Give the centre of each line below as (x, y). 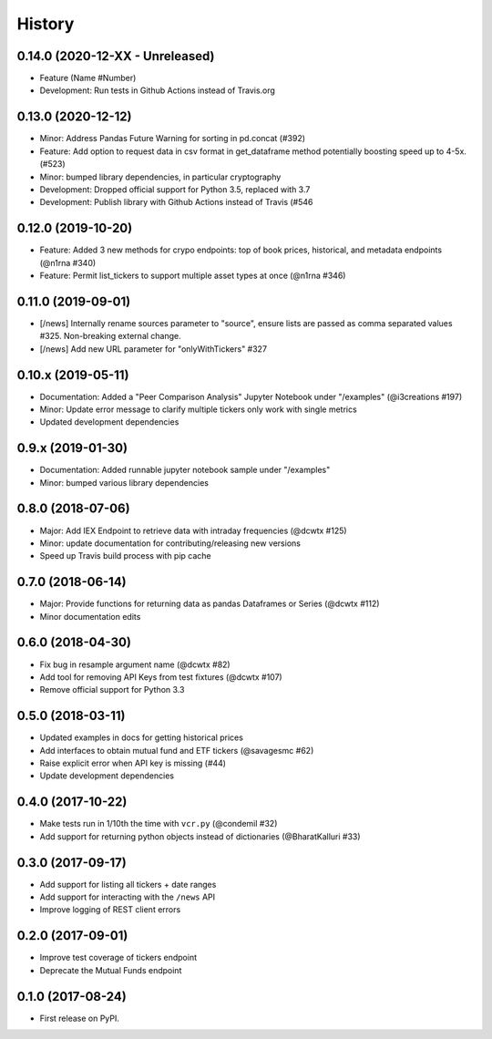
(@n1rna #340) (68, 262)
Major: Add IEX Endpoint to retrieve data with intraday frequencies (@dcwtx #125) (193, 530)
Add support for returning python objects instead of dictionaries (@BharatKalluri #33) (200, 836)
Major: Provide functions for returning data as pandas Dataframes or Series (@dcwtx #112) (210, 604)
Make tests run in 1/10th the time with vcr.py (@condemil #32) (159, 824)
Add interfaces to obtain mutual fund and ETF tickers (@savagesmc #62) (177, 750)
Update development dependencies (107, 776)
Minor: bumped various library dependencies (124, 482)
